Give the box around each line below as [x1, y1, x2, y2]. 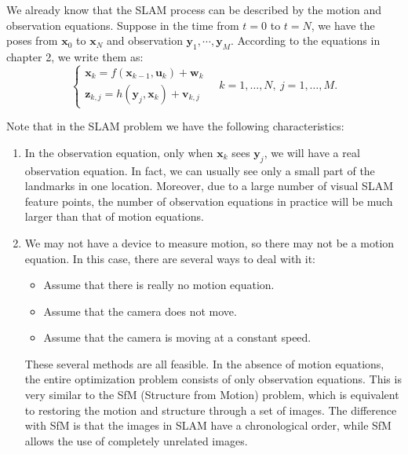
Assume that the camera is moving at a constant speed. [43, 329, 311, 346]
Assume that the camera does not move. [43, 302, 237, 319]
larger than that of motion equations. [24, 208, 204, 225]
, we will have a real [264, 144, 360, 160]
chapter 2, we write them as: [6, 48, 144, 64]
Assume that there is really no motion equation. [43, 276, 275, 293]
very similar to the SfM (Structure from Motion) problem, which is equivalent [24, 386, 399, 403]
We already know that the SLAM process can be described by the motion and [6, 2, 382, 17]
